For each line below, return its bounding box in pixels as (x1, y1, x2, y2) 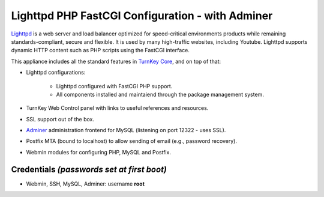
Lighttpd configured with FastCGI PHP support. (56, 82, 173, 89)
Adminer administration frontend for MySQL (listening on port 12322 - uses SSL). (26, 127, 226, 134)
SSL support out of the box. (26, 115, 95, 123)
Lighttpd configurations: (26, 69, 86, 76)
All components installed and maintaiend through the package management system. (56, 91, 264, 98)
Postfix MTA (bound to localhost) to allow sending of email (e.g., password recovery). (26, 138, 237, 145)
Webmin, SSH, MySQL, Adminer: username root (26, 180, 145, 187)
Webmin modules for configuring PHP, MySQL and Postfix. (26, 148, 171, 156)
